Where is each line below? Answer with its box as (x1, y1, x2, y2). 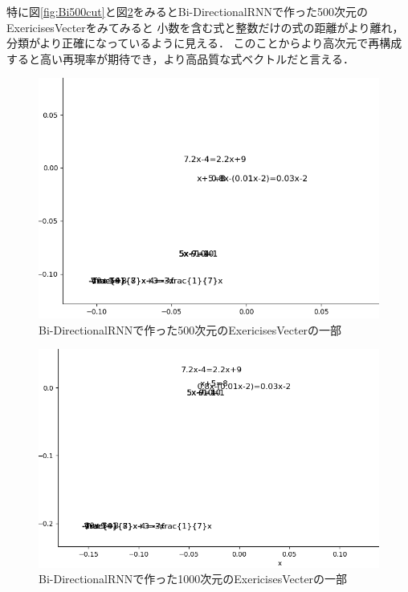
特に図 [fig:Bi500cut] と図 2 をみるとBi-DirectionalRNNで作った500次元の (6, 3, 369, 19)
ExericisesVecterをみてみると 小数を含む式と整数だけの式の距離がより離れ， (6, 18, 404, 35)
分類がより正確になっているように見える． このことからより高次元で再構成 (6, 34, 402, 51)
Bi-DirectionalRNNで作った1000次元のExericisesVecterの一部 (39, 570, 348, 587)
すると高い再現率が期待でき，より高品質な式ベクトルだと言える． (6, 50, 354, 67)
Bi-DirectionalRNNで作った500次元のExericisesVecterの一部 (39, 321, 342, 338)
